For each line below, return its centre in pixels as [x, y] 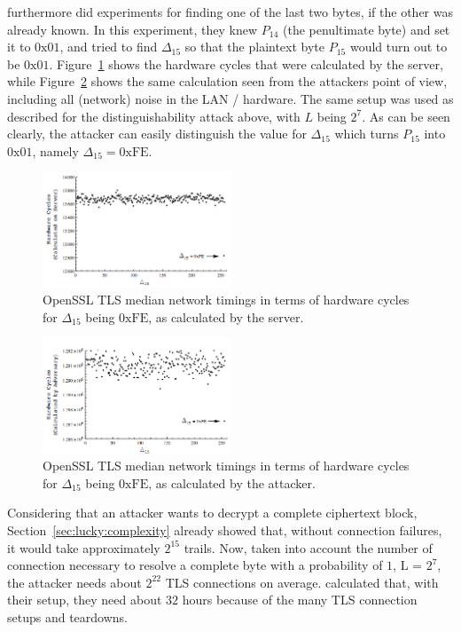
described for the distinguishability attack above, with [154, 116]
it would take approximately [84, 547]
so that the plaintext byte [255, 47]
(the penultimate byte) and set [367, 29]
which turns [367, 134]
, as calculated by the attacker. [232, 482]
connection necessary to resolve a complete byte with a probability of [195, 565]
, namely [55, 150]
